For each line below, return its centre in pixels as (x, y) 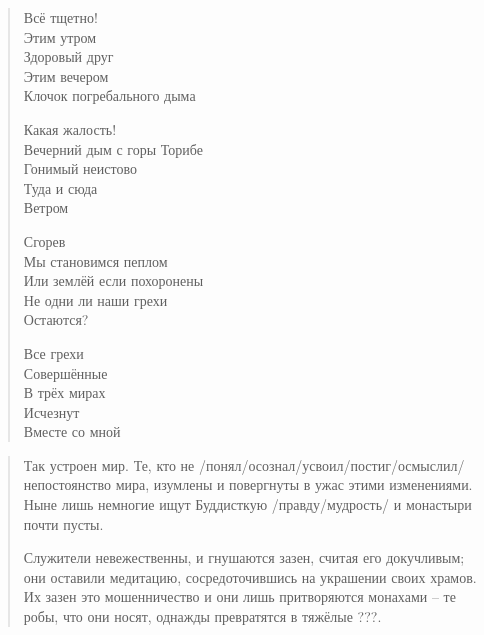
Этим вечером (66, 75)
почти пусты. (63, 523)
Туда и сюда (60, 187)
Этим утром (60, 36)
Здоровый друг (68, 56)
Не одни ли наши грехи (95, 299)
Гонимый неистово (80, 168)
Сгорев (44, 240)
